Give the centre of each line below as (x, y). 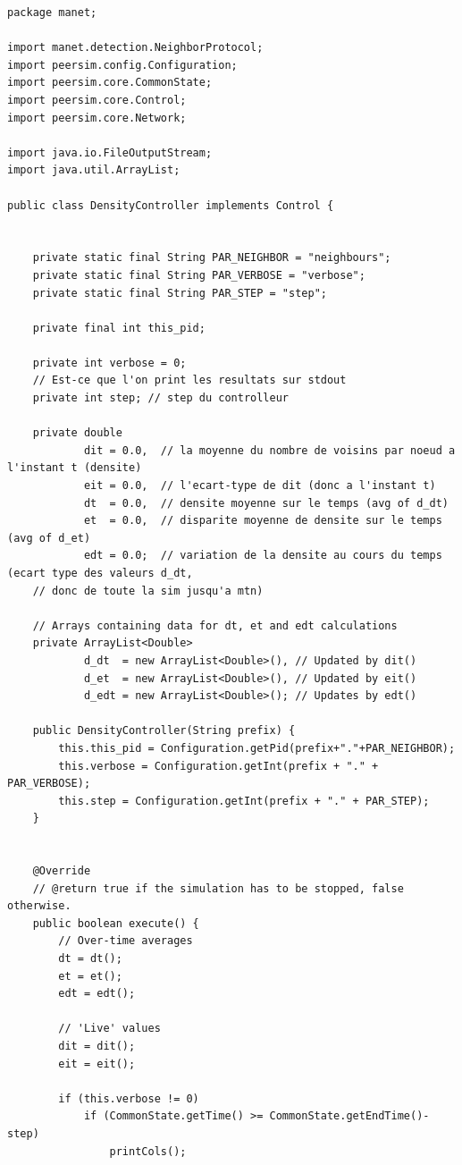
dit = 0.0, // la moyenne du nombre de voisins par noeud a (269, 450)
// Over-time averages (126, 941)
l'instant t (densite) (75, 468)
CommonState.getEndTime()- (349, 1116)
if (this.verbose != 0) (129, 1098)
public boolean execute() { (116, 923)
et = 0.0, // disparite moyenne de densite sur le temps (263, 521)
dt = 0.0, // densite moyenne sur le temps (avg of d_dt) (266, 503)
